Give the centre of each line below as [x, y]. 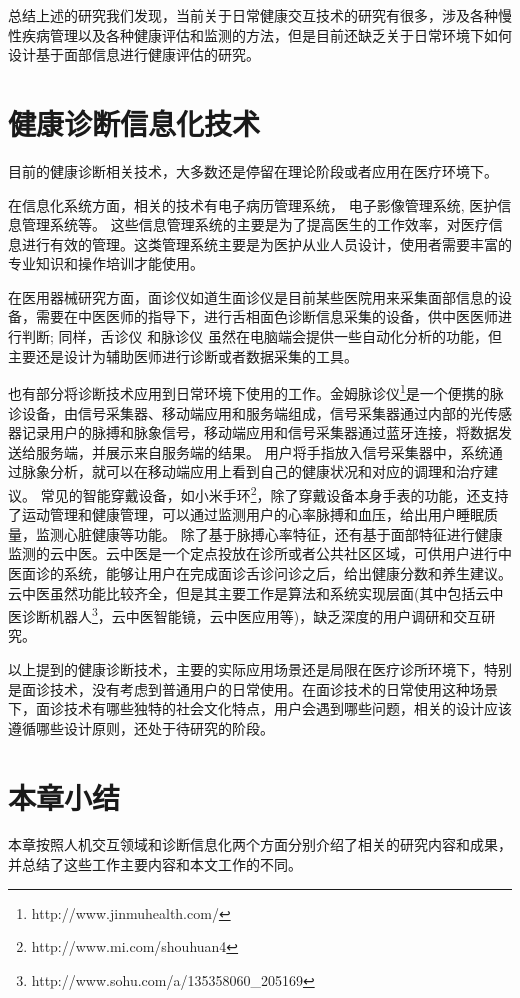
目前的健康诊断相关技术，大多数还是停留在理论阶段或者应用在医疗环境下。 [253, 170]
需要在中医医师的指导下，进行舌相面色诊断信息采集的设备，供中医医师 [266, 316]
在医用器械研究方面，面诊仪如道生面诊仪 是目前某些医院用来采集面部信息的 [253, 296]
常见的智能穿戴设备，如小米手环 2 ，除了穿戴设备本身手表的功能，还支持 [274, 493]
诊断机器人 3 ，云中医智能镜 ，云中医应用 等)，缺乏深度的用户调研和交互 [251, 614]
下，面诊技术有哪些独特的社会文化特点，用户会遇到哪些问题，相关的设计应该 [260, 708]
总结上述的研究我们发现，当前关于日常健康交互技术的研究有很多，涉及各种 [253, 15]
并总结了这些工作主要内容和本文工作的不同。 [155, 864]
